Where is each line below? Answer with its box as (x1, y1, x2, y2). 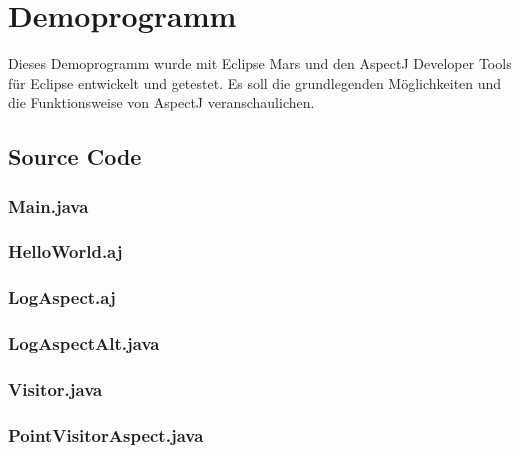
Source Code (8, 141, 142, 172)
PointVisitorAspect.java (8, 422, 204, 447)
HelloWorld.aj (8, 239, 123, 264)
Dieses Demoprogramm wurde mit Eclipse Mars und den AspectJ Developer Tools (8, 53, 512, 74)
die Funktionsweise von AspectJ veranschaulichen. (8, 92, 315, 113)
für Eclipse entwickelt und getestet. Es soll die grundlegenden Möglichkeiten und (8, 72, 502, 93)
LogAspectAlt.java (8, 331, 160, 356)
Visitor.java (8, 376, 103, 401)
